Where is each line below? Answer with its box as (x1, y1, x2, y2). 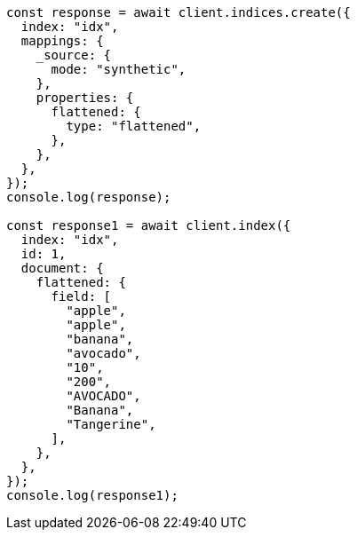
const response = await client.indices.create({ (6, 5, 351, 20)
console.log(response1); (6, 488, 178, 502)
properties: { (36, 91, 134, 105)
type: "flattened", (66, 119, 202, 133)
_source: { (36, 48, 112, 62)
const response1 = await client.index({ (6, 218, 291, 233)
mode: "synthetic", (51, 62, 186, 76)
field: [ (51, 289, 112, 304)
